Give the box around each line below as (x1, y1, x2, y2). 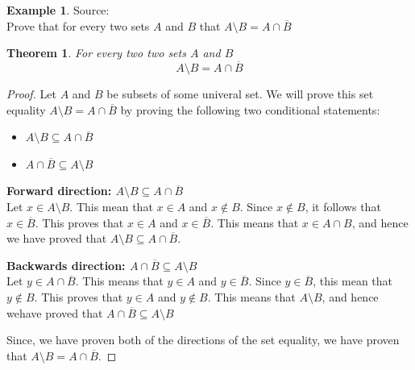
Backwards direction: (6, 256, 126, 273)
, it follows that (305, 197, 381, 214)
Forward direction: (6, 182, 112, 199)
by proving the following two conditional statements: (120, 101, 380, 118)
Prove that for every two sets (6, 17, 150, 34)
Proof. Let (6, 85, 56, 102)
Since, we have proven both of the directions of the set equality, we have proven (6, 331, 400, 348)
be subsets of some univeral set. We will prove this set (106, 85, 374, 102)
